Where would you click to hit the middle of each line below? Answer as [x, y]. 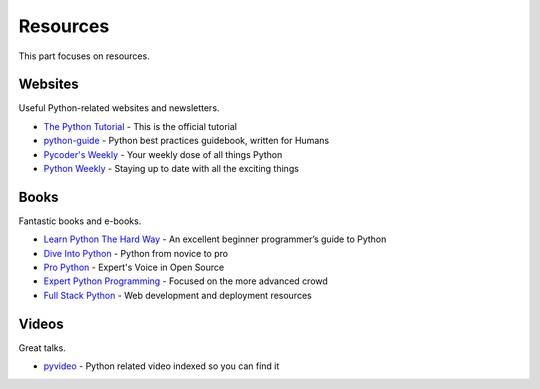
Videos [41, 323]
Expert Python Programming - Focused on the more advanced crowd [186, 281]
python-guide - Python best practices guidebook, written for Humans [186, 141]
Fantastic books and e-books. [80, 221]
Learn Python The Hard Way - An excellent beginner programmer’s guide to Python [215, 239]
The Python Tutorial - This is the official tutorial [140, 126]
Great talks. [42, 347]
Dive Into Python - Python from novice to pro [136, 253]
